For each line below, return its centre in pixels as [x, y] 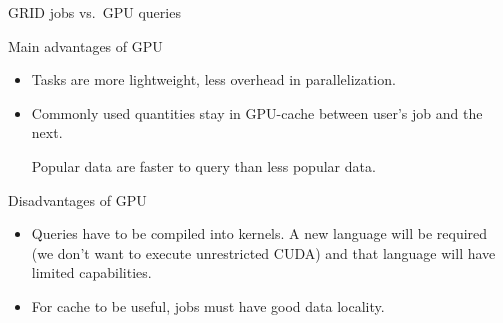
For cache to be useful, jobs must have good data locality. [208, 305]
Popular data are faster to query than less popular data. [203, 165]
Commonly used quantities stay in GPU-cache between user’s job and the [257, 112]
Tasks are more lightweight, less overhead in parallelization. [213, 79]
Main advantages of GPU [85, 45]
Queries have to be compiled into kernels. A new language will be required [259, 233]
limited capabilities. [91, 272]
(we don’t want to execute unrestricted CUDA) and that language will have [263, 252]
